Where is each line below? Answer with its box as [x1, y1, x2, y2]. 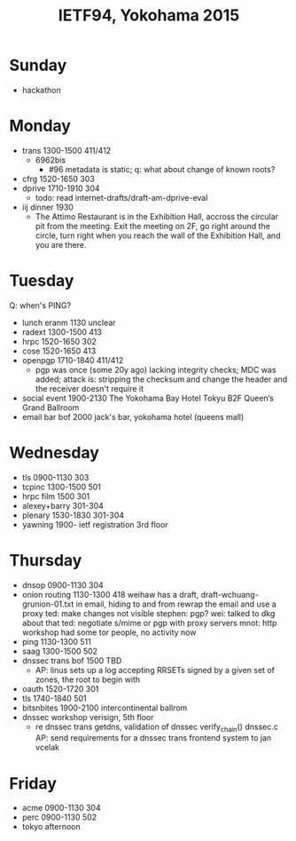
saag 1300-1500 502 [21, 646, 98, 656]
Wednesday [9, 443, 100, 463]
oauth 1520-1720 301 [21, 683, 99, 694]
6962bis [35, 155, 66, 165]
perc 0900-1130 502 [21, 812, 97, 822]
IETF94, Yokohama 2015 [58, 5, 240, 26]
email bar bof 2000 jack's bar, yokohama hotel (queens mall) [21, 411, 245, 422]
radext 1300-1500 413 [21, 326, 102, 337]
